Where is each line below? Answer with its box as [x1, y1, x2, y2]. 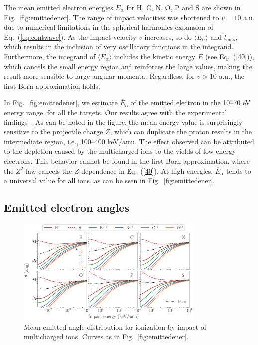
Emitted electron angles [4, 200, 129, 215]
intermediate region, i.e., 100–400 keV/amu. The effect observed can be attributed [4, 136, 254, 146]
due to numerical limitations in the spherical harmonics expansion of [4, 22, 214, 32]
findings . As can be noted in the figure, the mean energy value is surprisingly [4, 116, 243, 127]
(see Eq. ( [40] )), [205, 51, 254, 61]
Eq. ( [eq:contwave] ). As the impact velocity [4, 31, 137, 42]
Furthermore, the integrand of [4, 51, 96, 61]
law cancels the [26, 165, 72, 176]
